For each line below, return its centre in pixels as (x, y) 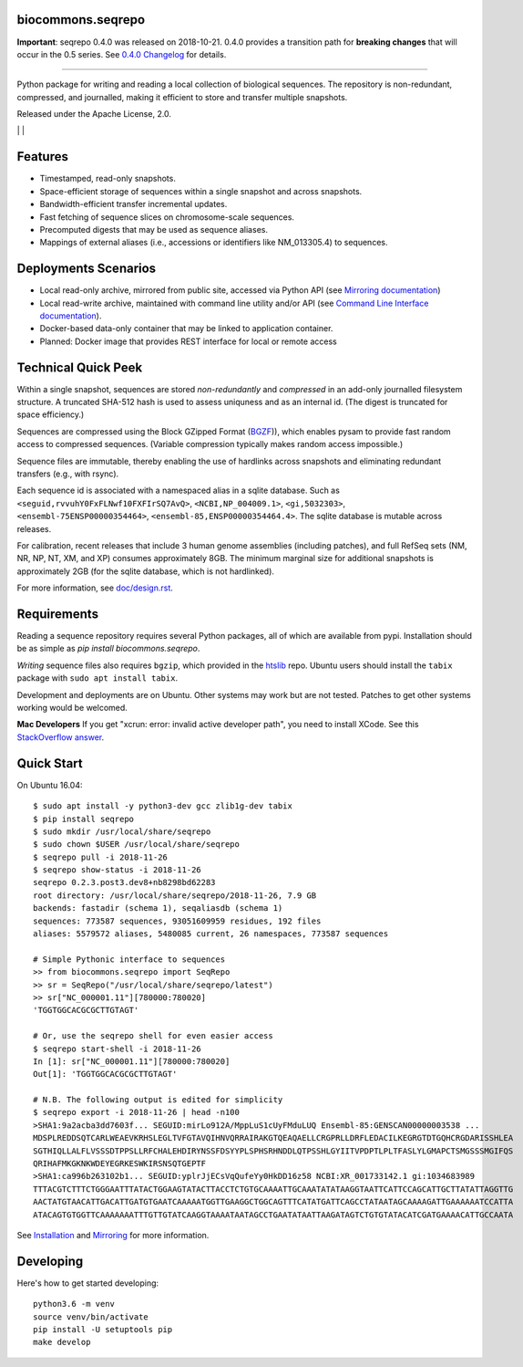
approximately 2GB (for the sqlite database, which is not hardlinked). (146, 571)
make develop (62, 1342)
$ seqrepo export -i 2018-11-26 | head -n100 (137, 1112)
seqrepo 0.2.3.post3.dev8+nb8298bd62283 (124, 882)
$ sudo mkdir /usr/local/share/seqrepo (122, 831)
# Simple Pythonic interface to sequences (129, 959)
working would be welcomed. (72, 708)
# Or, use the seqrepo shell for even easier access (153, 1036)
